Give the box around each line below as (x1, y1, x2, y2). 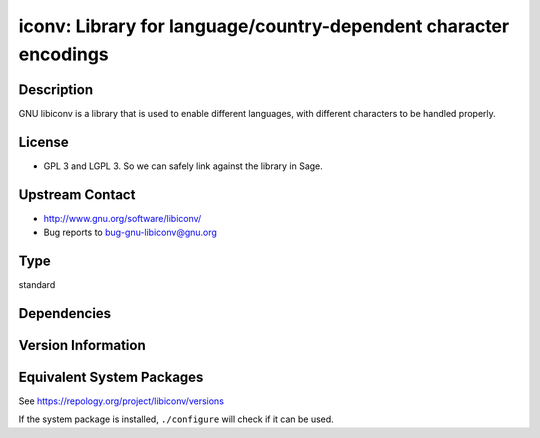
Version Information (18, 336, 146, 354)
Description (18, 81, 94, 98)
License (18, 133, 69, 150)
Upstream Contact (18, 186, 136, 203)
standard (18, 278, 56, 290)
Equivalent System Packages (18, 368, 204, 385)
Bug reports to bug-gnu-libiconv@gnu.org (43, 226, 217, 239)
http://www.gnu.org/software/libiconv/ (43, 212, 202, 224)
